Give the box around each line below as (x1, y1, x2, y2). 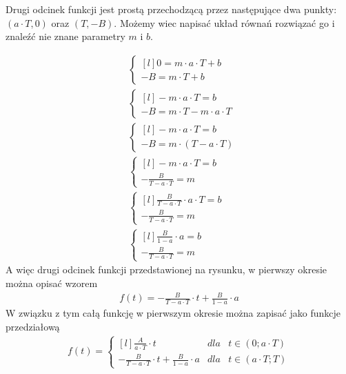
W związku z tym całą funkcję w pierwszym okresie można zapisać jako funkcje (6, 305, 340, 319)
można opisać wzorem (6, 275, 98, 290)
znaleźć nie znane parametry (6, 29, 125, 43)
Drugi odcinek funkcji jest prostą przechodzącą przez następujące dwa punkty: (6, 2, 337, 16)
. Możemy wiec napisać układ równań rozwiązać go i (114, 15, 335, 30)
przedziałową (6, 319, 60, 333)
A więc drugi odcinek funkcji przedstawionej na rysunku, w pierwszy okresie (6, 262, 327, 277)
